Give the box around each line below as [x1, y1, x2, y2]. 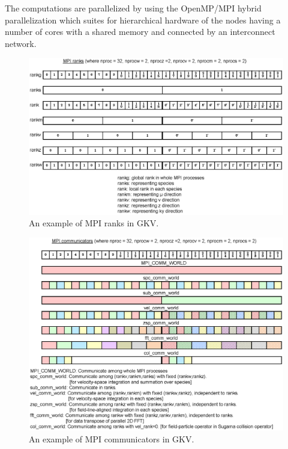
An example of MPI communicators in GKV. [29, 432, 194, 445]
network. [5, 37, 37, 49]
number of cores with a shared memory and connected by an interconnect [5, 25, 275, 38]
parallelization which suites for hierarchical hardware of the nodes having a [5, 13, 281, 26]
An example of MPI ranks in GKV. [29, 217, 159, 229]
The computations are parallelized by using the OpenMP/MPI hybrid [5, 2, 262, 14]
